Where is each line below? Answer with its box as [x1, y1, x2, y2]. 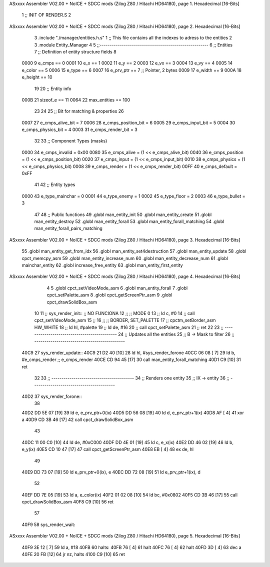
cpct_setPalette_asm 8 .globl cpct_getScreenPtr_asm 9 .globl [46, 292, 172, 298]
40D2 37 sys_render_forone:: [21, 393, 82, 399]
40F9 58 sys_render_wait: [21, 521, 75, 527]
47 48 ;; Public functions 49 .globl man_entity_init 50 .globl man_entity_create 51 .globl [34, 211, 212, 217]
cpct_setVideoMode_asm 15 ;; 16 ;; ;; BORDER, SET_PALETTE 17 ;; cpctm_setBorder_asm [34, 317, 216, 323]
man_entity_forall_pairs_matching [34, 225, 102, 231]
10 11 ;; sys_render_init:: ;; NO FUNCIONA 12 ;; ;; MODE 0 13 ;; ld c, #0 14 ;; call [34, 310, 195, 316]
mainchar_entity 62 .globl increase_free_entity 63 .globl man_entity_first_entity [21, 262, 183, 268]
